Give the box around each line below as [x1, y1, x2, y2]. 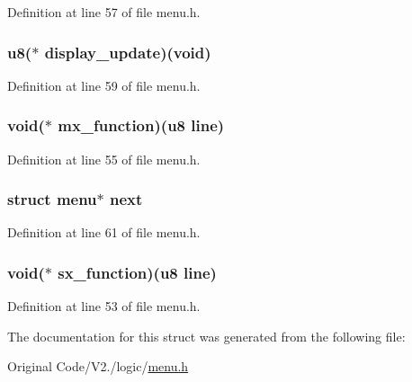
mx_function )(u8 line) [58, 114, 225, 137]
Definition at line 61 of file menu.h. [7, 223, 201, 242]
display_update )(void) [44, 40, 211, 63]
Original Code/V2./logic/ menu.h [7, 357, 189, 376]
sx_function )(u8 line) [58, 261, 217, 283]
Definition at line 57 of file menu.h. [7, 3, 201, 21]
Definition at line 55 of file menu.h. [7, 149, 201, 168]
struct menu [7, 188, 97, 210]
